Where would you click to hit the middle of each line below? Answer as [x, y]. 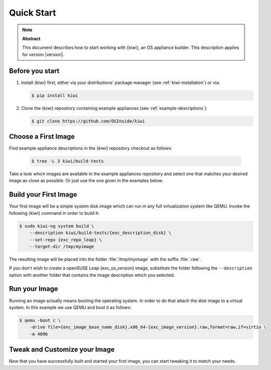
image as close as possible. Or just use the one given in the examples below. [86, 181]
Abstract [31, 39]
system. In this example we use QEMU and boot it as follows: [70, 307]
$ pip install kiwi [55, 95]
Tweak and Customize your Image [62, 350]
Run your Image [33, 289]
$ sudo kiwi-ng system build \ [57, 226]
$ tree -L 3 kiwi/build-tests [68, 161]
